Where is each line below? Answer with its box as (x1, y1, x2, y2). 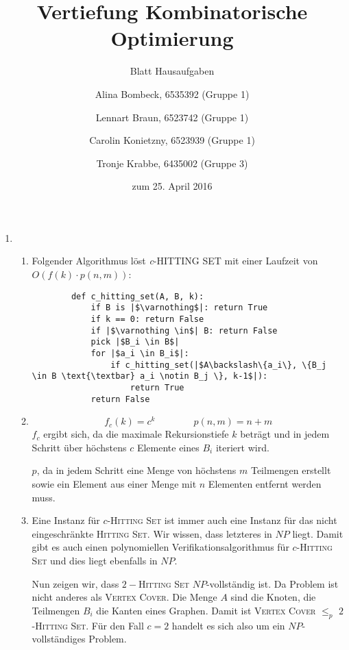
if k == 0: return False (91, 314, 204, 324)
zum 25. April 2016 (132, 179, 213, 193)
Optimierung (110, 24, 234, 52)
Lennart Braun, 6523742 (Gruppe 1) (95, 110, 249, 124)
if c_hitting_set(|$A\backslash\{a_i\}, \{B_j (110, 360, 327, 370)
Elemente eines (136, 440, 200, 454)
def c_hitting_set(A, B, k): (71, 291, 204, 301)
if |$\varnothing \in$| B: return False (91, 325, 278, 336)
